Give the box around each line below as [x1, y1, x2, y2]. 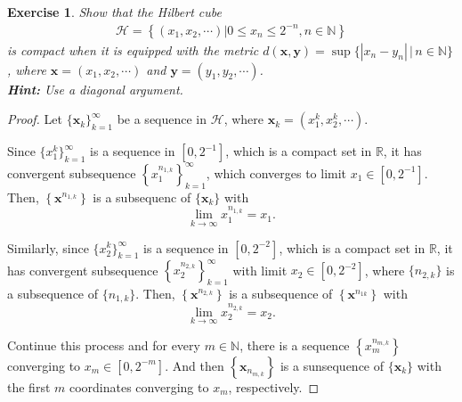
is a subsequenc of [93, 187, 191, 206]
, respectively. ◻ [228, 377, 320, 396]
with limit [232, 260, 288, 279]
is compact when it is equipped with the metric [7, 40, 259, 59]
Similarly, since [7, 238, 89, 257]
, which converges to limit [206, 163, 347, 182]
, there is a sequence [239, 335, 350, 354]
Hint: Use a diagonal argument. [7, 79, 183, 98]
